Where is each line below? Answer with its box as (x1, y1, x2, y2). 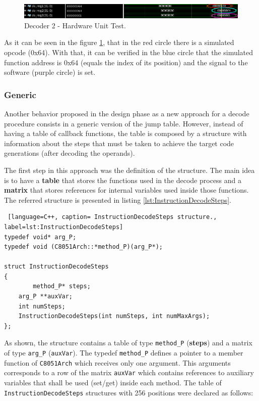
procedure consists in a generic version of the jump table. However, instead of (4, 118, 243, 128)
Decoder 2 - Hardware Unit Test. (24, 20, 126, 30)
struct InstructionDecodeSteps (4, 263, 109, 271)
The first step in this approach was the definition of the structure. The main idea (4, 164, 255, 175)
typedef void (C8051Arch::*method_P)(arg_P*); (4, 243, 163, 251)
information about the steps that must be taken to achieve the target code (4, 138, 234, 148)
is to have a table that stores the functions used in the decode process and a (4, 174, 242, 185)
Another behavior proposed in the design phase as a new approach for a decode (4, 108, 249, 118)
